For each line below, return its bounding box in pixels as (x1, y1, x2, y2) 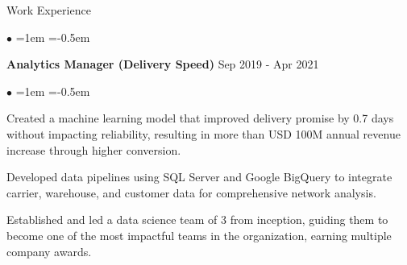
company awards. (6, 242, 92, 259)
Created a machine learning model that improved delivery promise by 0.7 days (6, 110, 394, 126)
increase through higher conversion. (6, 141, 181, 158)
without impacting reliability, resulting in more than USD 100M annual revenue (6, 125, 401, 142)
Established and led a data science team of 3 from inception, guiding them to (6, 211, 388, 228)
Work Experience (6, 2, 91, 18)
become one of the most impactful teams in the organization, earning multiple (6, 226, 392, 243)
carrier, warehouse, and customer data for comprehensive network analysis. (6, 184, 376, 201)
